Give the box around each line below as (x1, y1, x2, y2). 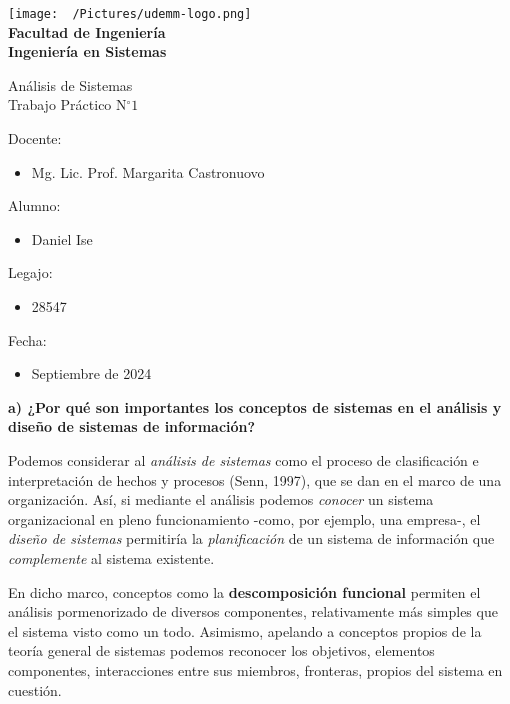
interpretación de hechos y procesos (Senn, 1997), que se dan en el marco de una (8, 469, 502, 490)
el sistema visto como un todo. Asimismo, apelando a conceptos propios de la (8, 620, 482, 641)
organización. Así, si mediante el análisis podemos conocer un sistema (8, 489, 434, 510)
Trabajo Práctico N (8, 94, 127, 115)
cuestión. (8, 679, 62, 700)
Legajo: (8, 262, 53, 283)
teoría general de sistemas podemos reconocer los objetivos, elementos (8, 640, 435, 661)
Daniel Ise (31, 228, 93, 249)
